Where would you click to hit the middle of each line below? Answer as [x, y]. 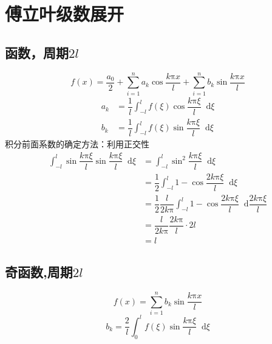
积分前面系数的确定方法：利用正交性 [77, 143]
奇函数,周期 [39, 272]
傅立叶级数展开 [65, 14]
